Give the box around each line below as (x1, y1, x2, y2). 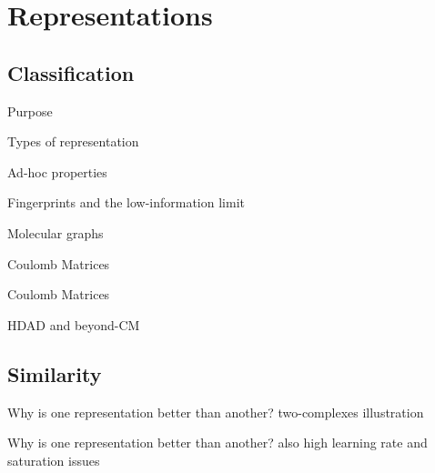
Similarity (7, 359, 102, 387)
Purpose (7, 101, 53, 120)
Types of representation (7, 132, 139, 151)
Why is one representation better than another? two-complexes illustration (7, 402, 424, 421)
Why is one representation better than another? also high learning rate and (7, 433, 428, 452)
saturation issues (7, 450, 100, 469)
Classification (7, 58, 135, 86)
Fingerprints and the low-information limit (7, 193, 245, 212)
